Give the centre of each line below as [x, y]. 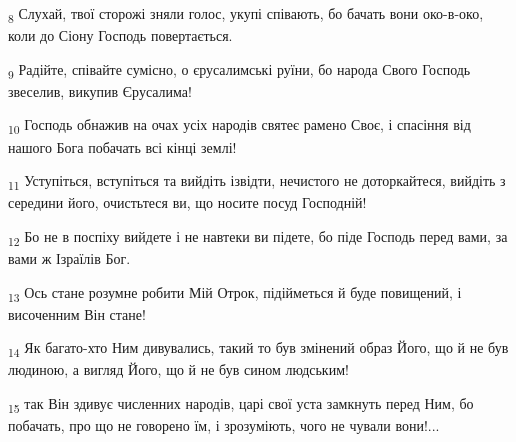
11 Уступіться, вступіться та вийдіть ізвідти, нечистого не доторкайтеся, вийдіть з [257, 181]
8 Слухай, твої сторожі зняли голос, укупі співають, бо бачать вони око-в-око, [246, 14]
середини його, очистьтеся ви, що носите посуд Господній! [187, 202]
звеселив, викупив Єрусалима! [100, 90]
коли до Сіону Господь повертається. [120, 35]
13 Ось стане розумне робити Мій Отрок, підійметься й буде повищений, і [235, 293]
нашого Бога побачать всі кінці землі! [122, 146]
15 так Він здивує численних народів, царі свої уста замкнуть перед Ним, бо [241, 404]
